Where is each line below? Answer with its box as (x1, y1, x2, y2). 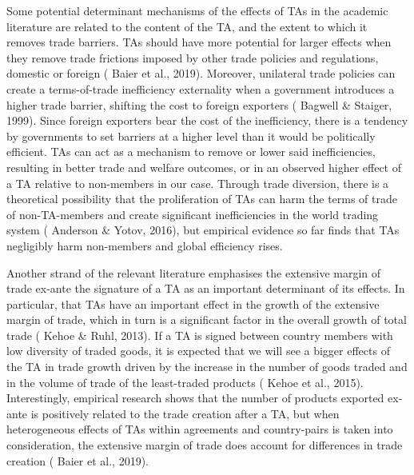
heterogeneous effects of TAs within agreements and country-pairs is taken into (6, 421, 393, 437)
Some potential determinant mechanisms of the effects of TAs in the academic (6, 2, 388, 18)
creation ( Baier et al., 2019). (6, 452, 149, 469)
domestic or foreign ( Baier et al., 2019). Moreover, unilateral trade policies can (6, 65, 396, 82)
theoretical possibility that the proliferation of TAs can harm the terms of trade (6, 190, 398, 207)
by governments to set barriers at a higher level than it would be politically (6, 127, 376, 144)
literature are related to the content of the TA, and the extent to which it (6, 18, 368, 34)
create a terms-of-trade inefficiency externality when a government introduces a (6, 80, 395, 97)
